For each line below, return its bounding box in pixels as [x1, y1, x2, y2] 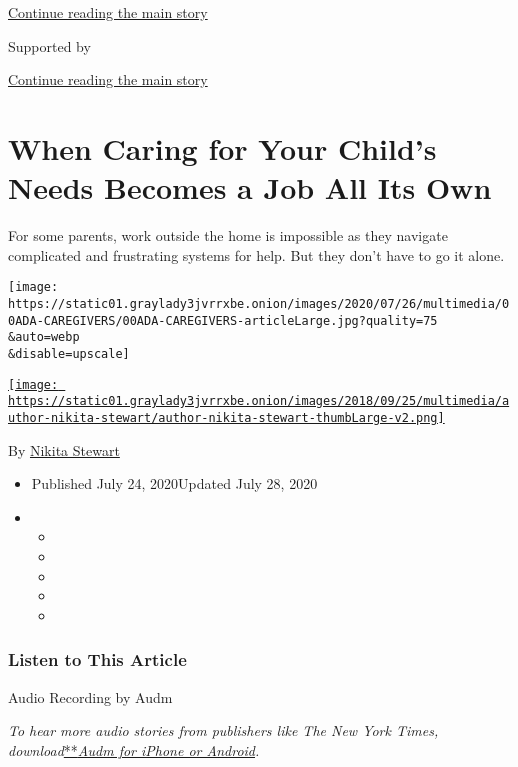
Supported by [8, 35, 91, 56]
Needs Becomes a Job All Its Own [8, 167, 492, 208]
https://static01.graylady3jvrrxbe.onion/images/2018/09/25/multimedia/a [8, 394, 510, 409]
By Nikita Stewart [8, 439, 120, 460]
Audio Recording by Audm [8, 686, 173, 707]
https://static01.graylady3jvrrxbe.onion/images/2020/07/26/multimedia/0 [8, 296, 510, 311]
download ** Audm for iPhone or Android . [8, 739, 260, 760]
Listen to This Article [8, 647, 187, 672]
